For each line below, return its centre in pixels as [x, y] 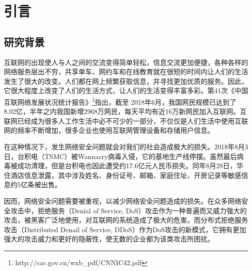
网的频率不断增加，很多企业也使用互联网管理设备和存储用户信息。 [109, 130]
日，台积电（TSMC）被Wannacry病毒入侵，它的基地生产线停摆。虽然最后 [120, 156]
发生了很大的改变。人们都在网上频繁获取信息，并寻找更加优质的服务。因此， [126, 81]
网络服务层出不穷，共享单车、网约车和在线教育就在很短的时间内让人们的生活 [126, 72]
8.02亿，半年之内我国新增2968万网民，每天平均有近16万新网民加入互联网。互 [125, 111]
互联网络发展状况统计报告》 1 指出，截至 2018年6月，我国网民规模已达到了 [120, 101]
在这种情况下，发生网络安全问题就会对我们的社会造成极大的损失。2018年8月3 [126, 146]
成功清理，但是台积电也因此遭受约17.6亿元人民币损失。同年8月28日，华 [130, 166]
